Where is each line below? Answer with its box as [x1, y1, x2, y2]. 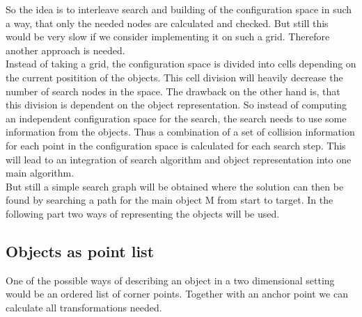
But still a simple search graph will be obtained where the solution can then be [6, 179, 344, 193]
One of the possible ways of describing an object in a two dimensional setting [6, 273, 335, 287]
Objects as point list [6, 240, 155, 261]
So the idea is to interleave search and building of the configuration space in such [6, 2, 352, 16]
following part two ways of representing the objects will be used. [6, 206, 280, 220]
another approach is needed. [6, 42, 125, 57]
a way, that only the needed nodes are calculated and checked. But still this [6, 15, 329, 30]
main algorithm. [6, 165, 74, 180]
